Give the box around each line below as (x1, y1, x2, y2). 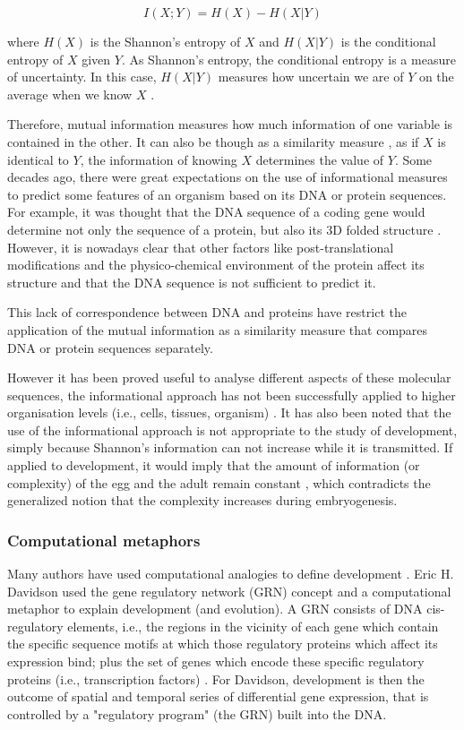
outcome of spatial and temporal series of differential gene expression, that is (7, 687, 429, 706)
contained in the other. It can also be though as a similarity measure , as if (7, 132, 419, 150)
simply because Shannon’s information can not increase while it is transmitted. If (7, 438, 453, 457)
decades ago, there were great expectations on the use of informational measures (7, 167, 448, 186)
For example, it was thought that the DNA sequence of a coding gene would (7, 202, 425, 221)
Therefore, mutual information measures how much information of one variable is (7, 115, 453, 133)
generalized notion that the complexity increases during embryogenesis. (7, 491, 398, 510)
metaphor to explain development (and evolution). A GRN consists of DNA (7, 599, 423, 618)
